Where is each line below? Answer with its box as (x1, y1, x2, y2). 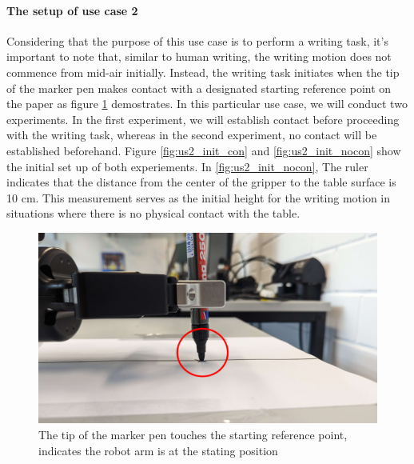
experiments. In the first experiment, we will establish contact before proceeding (6, 110, 400, 127)
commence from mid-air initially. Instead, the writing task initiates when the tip (6, 63, 400, 80)
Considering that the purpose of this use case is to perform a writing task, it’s (6, 32, 388, 49)
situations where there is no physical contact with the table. (6, 205, 301, 222)
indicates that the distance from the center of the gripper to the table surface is (6, 174, 396, 190)
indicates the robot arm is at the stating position (38, 442, 278, 458)
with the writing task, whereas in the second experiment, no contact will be (6, 126, 377, 143)
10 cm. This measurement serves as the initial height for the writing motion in (6, 189, 391, 206)
